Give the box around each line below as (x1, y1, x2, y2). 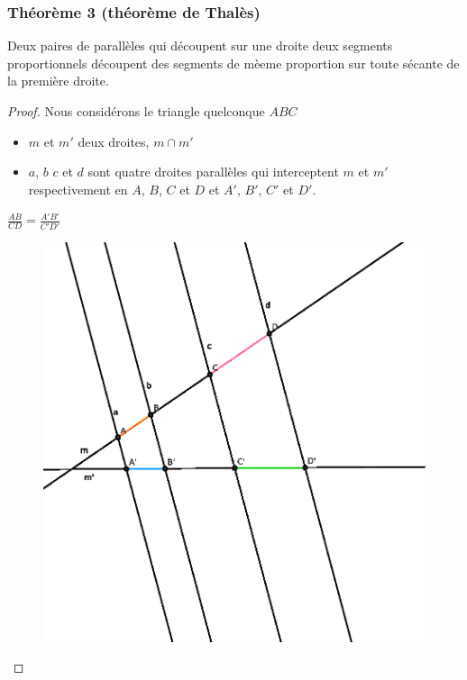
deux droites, (78, 131, 150, 150)
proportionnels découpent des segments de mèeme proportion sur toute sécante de (7, 53, 460, 72)
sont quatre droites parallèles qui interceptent (87, 162, 339, 181)
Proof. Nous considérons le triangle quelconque (7, 102, 265, 120)
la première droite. (7, 71, 109, 90)
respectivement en (28, 179, 128, 198)
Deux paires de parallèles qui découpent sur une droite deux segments (7, 36, 393, 55)
